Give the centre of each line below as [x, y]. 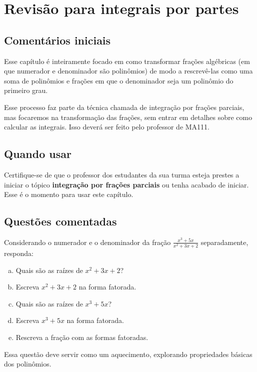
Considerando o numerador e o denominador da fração [87, 242]
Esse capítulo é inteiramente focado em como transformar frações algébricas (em [127, 61]
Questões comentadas [60, 221]
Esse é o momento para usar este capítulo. [69, 194]
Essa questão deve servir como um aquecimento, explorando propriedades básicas [128, 354]
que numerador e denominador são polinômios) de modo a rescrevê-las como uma [128, 71]
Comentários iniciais [57, 40]
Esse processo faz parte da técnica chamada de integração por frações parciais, [124, 107]
